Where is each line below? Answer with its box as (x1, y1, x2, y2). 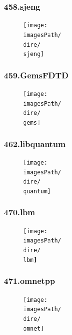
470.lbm (4, 206, 35, 218)
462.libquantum (4, 137, 66, 149)
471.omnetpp (4, 275, 55, 287)
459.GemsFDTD (4, 69, 69, 81)
